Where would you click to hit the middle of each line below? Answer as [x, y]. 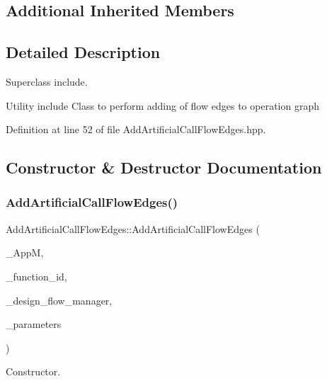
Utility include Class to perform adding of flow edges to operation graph [162, 105]
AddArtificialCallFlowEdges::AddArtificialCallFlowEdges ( [133, 228]
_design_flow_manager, [59, 300]
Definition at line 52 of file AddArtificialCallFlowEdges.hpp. [136, 129]
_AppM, [25, 252]
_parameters [34, 324]
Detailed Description [83, 52]
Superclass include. [47, 81]
